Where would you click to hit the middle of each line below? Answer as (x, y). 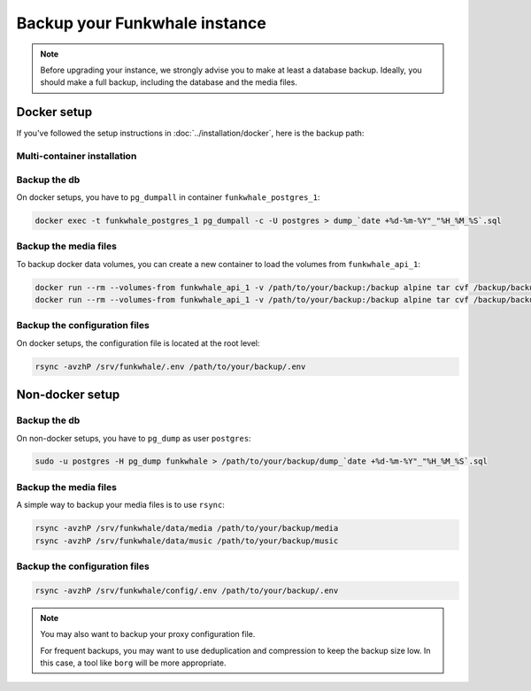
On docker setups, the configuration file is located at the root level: (138, 343)
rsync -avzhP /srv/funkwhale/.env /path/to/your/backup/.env (170, 366)
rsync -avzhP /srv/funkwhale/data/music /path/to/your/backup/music (187, 541)
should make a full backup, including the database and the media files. (169, 82)
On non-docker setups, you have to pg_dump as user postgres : (134, 438)
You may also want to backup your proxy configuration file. (148, 634)
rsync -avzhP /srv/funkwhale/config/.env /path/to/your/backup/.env (187, 590)
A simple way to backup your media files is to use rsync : (121, 505)
